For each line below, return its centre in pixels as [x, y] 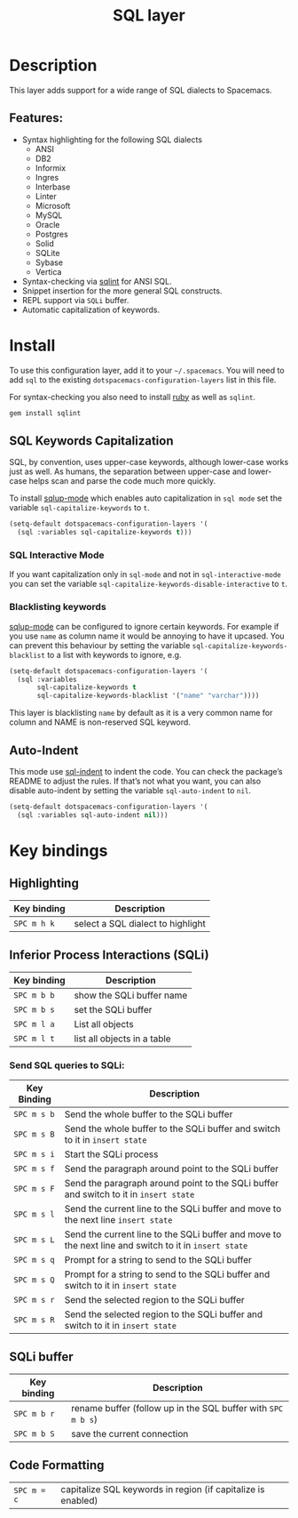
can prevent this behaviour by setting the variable [100, 645]
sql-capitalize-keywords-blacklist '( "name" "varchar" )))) [148, 696]
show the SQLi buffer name [131, 995]
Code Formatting [57, 1465]
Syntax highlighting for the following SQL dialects [112, 140]
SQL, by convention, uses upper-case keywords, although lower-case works [149, 462]
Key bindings [59, 851]
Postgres [51, 234]
